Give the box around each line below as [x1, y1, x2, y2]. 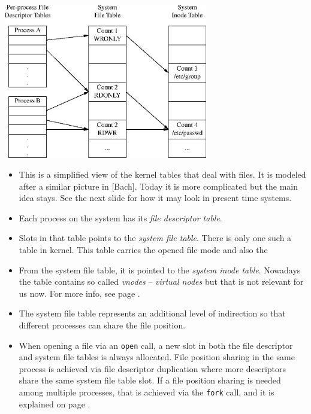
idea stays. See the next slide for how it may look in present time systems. [19, 191, 292, 204]
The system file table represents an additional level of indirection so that [19, 307, 286, 319]
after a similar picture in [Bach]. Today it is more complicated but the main [19, 179, 298, 192]
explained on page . [19, 397, 90, 410]
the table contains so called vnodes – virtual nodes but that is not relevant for [19, 275, 304, 288]
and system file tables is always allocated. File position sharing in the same [19, 351, 295, 363]
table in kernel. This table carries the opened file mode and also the [19, 243, 268, 256]
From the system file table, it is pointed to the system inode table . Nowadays [19, 263, 301, 276]
